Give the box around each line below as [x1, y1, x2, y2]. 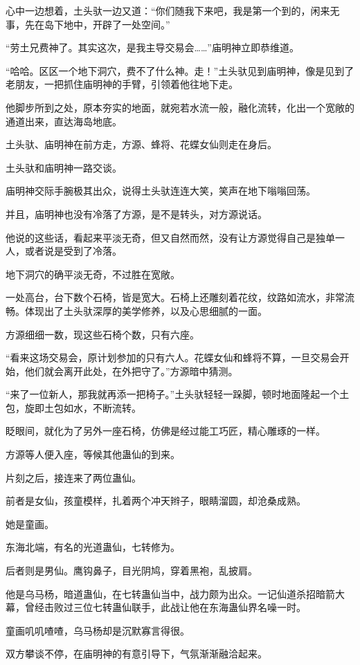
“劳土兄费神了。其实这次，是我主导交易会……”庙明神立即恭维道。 [6, 40, 299, 55]
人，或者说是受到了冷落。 [6, 244, 122, 258]
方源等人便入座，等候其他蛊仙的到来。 [6, 447, 180, 462]
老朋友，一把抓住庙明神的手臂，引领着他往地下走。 [6, 77, 238, 91]
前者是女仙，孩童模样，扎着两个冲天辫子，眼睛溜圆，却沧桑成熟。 [6, 493, 306, 508]
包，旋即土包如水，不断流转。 [6, 400, 141, 415]
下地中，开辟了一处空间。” [53, 17, 170, 31]
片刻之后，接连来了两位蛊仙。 [6, 470, 141, 484]
